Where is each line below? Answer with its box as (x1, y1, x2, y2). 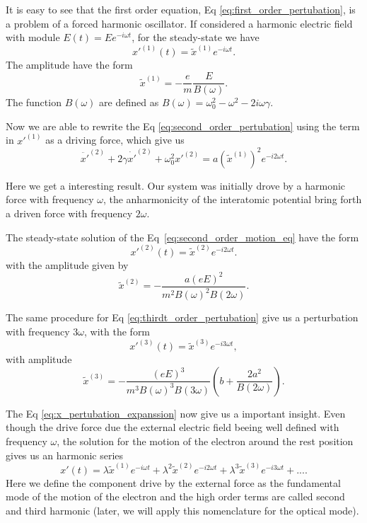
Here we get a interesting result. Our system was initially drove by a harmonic (6, 178, 346, 192)
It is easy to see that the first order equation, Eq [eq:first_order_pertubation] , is (6, 2, 356, 16)
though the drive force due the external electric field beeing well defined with (6, 420, 339, 435)
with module (6, 30, 60, 45)
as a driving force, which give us (45, 132, 185, 147)
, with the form (84, 323, 151, 338)
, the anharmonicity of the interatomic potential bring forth (103, 192, 362, 207)
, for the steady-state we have (132, 30, 260, 45)
